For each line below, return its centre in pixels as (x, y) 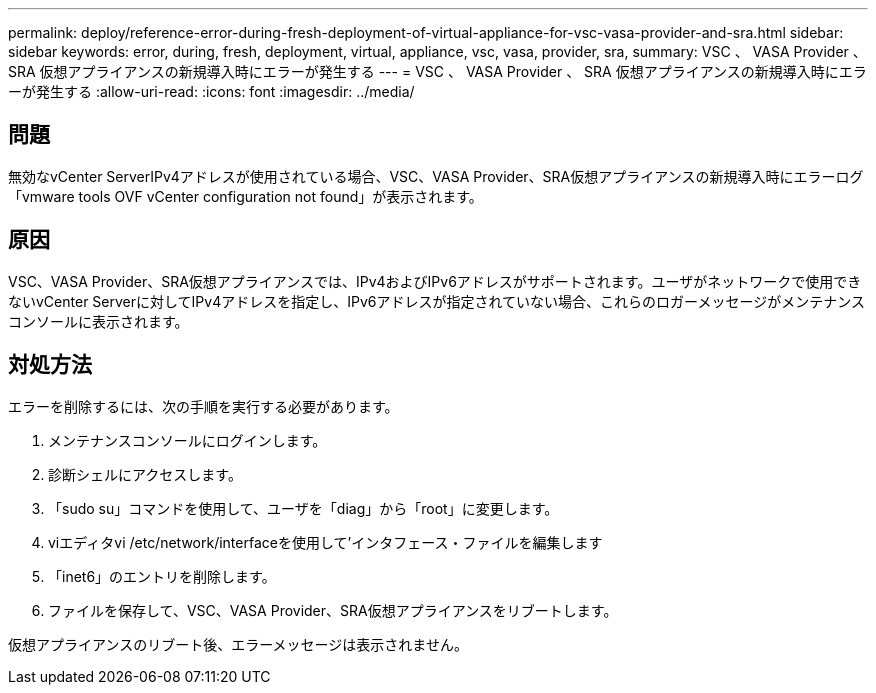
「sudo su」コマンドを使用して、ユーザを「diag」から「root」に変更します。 (303, 508)
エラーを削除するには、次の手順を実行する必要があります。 (203, 406)
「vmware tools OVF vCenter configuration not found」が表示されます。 (245, 196)
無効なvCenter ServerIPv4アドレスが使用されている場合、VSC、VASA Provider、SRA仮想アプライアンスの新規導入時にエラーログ (436, 176)
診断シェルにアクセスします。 (145, 474)
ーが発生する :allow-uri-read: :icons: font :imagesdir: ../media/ (211, 91)
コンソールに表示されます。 (98, 321)
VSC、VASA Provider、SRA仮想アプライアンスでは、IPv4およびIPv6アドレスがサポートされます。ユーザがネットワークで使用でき (435, 281)
